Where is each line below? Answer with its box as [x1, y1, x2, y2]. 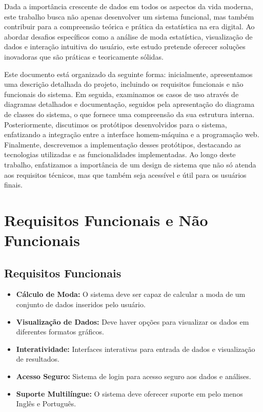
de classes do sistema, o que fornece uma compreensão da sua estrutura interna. [4, 108, 255, 119]
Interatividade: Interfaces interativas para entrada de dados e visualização [16, 343, 255, 354]
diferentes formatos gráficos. [16, 326, 104, 337]
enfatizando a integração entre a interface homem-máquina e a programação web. [4, 129, 259, 140]
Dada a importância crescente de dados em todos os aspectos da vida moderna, [4, 1, 253, 11]
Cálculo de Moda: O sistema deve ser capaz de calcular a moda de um [16, 289, 246, 299]
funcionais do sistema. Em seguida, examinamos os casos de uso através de [4, 88, 239, 99]
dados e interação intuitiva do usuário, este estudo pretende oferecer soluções [4, 41, 246, 52]
